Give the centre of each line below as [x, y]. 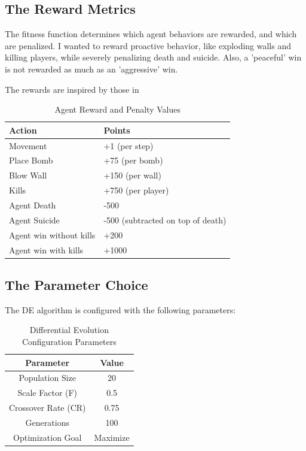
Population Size [48, 378]
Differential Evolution [69, 330]
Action [23, 130]
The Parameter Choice [76, 284]
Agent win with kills [46, 249]
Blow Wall [28, 175]
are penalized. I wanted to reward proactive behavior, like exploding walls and [148, 45]
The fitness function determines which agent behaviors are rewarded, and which [151, 34]
